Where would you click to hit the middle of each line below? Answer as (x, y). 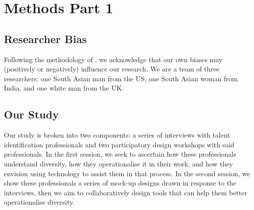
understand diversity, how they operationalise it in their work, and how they (118, 163)
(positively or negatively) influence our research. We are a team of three (112, 69)
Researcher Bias (46, 38)
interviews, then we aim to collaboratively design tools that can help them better (126, 192)
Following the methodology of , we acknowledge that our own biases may (113, 59)
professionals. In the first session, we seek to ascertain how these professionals (120, 154)
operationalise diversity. (39, 202)
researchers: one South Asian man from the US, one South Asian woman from (121, 78)
